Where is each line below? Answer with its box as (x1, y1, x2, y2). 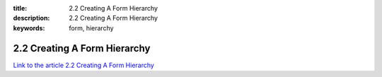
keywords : (13, 23, 45, 32)
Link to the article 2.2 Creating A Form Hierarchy (13, 61, 155, 69)
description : (13, 14, 50, 23)
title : (13, 4, 28, 12)
